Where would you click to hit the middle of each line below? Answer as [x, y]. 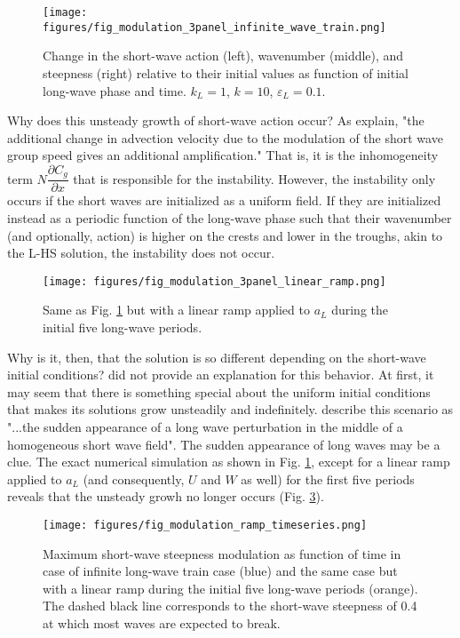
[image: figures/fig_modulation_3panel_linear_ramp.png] [214, 281]
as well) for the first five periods [328, 478]
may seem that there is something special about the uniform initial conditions [219, 391]
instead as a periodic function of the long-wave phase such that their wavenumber [230, 217]
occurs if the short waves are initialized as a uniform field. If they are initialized [224, 200]
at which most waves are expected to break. [162, 622]
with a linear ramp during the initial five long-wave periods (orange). [230, 588]
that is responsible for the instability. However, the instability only [254, 178]
